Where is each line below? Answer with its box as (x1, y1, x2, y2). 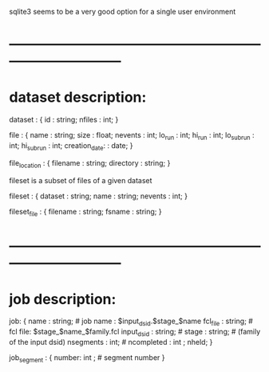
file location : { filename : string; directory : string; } (9, 158, 171, 170)
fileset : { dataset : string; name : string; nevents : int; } (9, 191, 188, 201)
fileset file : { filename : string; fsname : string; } (9, 206, 162, 218)
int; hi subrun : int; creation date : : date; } (9, 140, 133, 152)
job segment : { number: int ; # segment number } (9, 353, 165, 364)
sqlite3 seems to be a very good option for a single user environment (9, 7, 236, 16)
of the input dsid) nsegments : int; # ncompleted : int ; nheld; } (9, 338, 213, 347)
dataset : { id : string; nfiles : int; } (9, 115, 119, 125)
